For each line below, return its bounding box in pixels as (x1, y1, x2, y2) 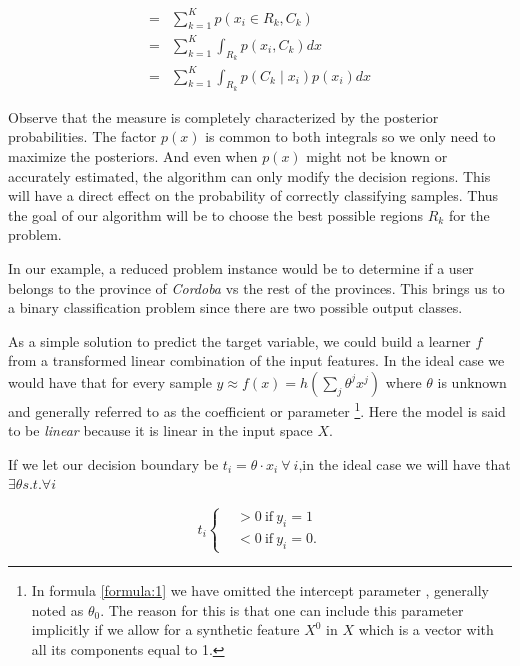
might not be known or (306, 145, 448, 166)
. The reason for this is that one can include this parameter (100, 599, 464, 620)
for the (448, 204, 490, 225)
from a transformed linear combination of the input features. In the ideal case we (8, 350, 505, 371)
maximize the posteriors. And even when (8, 145, 258, 166)
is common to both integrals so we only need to (205, 126, 496, 147)
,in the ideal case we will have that (298, 453, 511, 474)
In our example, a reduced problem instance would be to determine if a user (8, 257, 474, 278)
